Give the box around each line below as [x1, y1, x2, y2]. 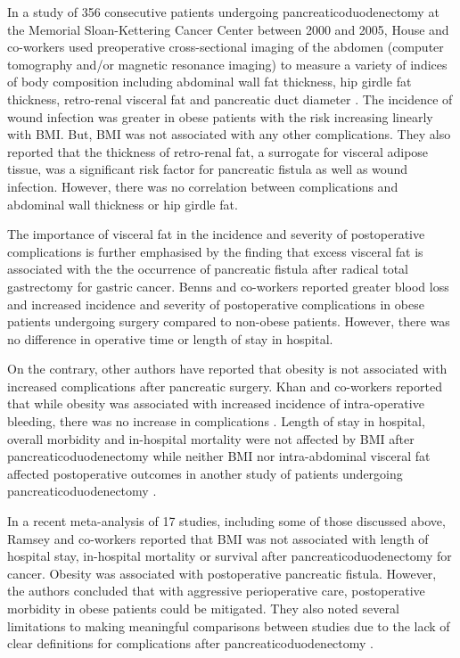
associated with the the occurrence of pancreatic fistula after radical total [7, 259, 408, 278]
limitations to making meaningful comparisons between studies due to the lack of [7, 616, 450, 635]
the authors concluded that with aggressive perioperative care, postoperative [7, 581, 425, 600]
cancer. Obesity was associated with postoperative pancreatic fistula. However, [7, 563, 437, 582]
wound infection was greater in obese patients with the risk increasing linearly [7, 107, 433, 126]
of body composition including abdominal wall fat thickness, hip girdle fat [7, 72, 412, 91]
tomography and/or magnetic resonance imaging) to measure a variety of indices [7, 54, 448, 73]
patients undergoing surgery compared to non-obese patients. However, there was [7, 312, 450, 331]
